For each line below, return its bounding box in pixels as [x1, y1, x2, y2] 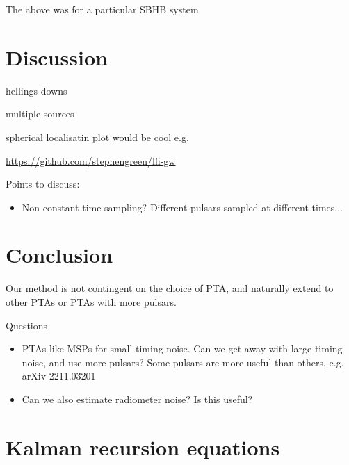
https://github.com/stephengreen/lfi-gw [6, 153, 176, 168]
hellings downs [6, 83, 67, 97]
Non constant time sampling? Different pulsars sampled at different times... [22, 199, 343, 214]
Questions [6, 318, 48, 332]
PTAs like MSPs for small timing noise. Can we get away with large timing [22, 341, 343, 356]
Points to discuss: [6, 177, 80, 191]
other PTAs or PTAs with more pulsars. [6, 295, 177, 309]
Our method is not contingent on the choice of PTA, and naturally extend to [6, 281, 334, 295]
